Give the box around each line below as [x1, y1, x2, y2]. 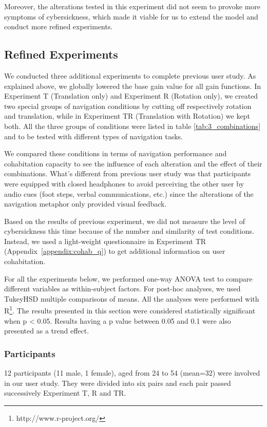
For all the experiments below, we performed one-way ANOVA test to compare [4, 273, 253, 284]
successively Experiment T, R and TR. [4, 387, 126, 398]
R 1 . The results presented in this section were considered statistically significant [4, 304, 256, 316]
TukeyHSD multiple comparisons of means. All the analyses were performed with [4, 293, 259, 304]
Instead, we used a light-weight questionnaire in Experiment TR [4, 235, 206, 246]
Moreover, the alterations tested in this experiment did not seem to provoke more [4, 1, 261, 11]
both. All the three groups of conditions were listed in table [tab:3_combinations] [4, 120, 261, 131]
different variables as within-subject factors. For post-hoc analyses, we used [4, 283, 241, 294]
